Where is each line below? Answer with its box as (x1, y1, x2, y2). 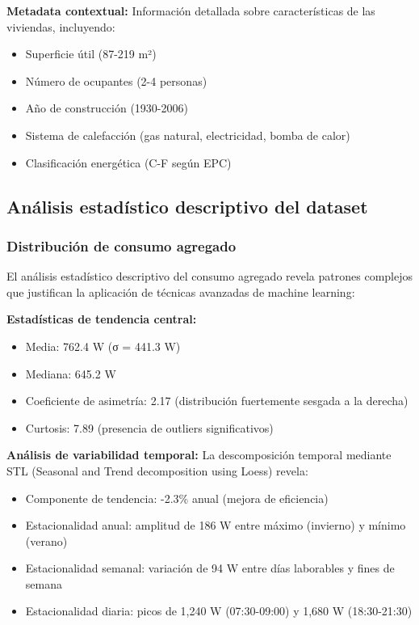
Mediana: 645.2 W (25, 365, 116, 382)
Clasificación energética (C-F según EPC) (25, 154, 232, 171)
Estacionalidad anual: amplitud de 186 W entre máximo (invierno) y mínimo (25, 517, 406, 534)
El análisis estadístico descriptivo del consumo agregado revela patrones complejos (6, 268, 413, 285)
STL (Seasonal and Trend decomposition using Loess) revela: (6, 462, 308, 479)
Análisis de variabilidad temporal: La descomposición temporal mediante (6, 446, 392, 463)
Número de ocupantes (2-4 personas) (25, 72, 207, 89)
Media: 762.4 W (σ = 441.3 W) (25, 337, 181, 354)
